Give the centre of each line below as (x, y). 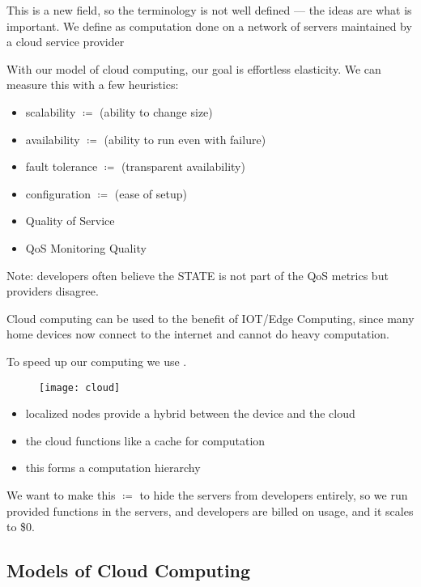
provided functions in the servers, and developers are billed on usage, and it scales (210, 510)
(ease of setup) (151, 193)
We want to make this (61, 494)
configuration (58, 193)
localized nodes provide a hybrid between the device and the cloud (190, 413)
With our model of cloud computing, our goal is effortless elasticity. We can (194, 68)
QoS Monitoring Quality (86, 247)
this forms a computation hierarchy (113, 468)
